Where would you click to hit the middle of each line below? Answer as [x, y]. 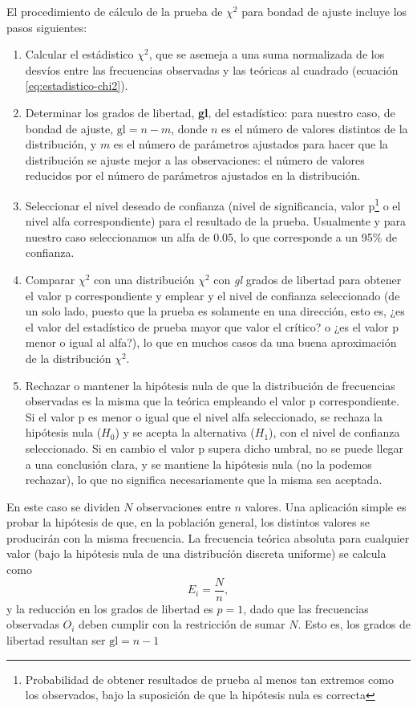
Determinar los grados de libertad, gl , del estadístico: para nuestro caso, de [210, 112]
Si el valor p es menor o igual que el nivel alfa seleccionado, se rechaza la [204, 416]
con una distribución [144, 279]
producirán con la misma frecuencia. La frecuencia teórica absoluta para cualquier [208, 537]
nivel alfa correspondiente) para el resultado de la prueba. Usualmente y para [215, 221]
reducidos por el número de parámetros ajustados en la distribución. [193, 175]
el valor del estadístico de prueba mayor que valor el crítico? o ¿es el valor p [212, 326]
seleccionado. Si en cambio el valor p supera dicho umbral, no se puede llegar [215, 448]
